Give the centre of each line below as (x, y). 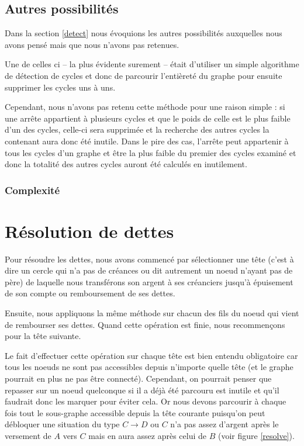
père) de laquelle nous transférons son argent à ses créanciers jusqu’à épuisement (149, 281)
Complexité (32, 190)
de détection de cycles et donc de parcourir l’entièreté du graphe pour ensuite (144, 75)
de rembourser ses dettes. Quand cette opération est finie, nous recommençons (145, 324)
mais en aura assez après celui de (147, 436)
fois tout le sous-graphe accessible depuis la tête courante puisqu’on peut (135, 412)
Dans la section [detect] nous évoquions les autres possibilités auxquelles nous (144, 33)
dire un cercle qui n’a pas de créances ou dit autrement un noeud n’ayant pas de (149, 270)
